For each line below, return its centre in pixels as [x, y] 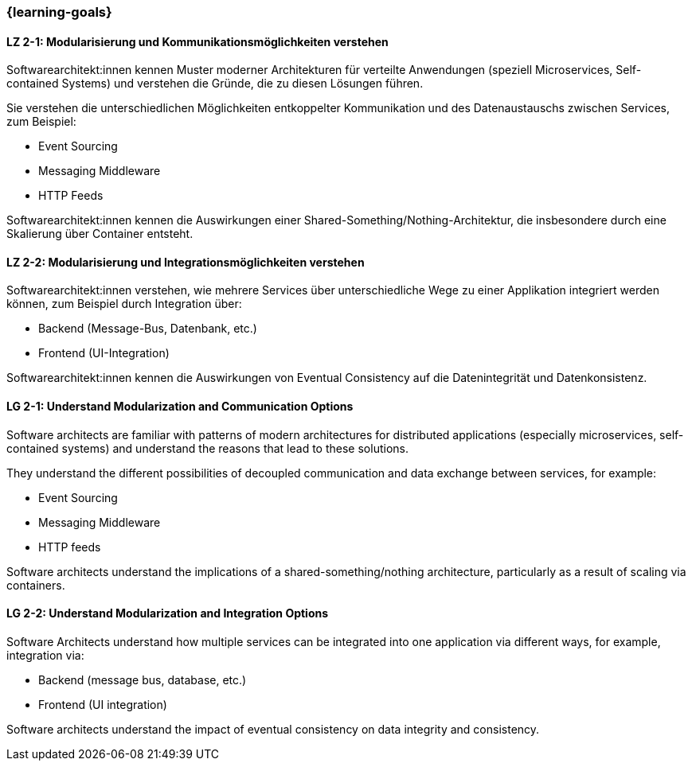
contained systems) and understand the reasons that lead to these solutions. [207, 448]
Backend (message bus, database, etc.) [143, 679]
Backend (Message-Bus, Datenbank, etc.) [148, 329]
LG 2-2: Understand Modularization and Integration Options [168, 613]
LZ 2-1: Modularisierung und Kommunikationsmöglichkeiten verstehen [197, 41]
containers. [36, 585]
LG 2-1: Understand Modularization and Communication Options [180, 407]
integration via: [45, 655]
